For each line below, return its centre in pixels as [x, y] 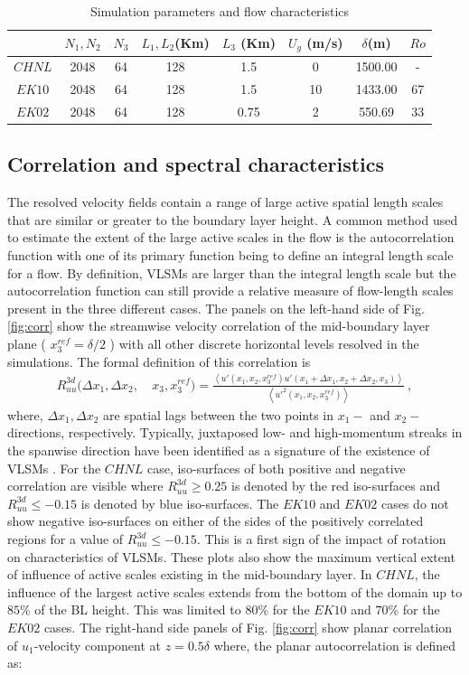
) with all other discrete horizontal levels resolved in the [264, 344]
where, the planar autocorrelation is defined [335, 645]
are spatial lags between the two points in [218, 414]
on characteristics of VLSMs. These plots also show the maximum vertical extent [231, 556]
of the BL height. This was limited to [138, 609]
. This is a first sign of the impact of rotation [321, 539]
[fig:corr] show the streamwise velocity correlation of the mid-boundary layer [219, 326]
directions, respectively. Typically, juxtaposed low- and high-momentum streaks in [235, 432]
